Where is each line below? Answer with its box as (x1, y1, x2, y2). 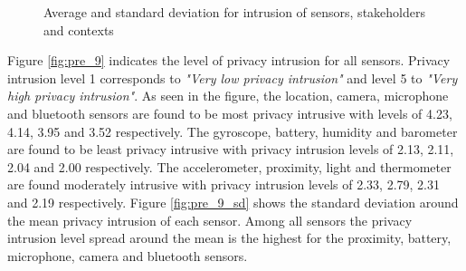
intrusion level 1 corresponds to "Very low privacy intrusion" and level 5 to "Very (7, 68, 458, 87)
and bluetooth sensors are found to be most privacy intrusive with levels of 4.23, (7, 103, 452, 122)
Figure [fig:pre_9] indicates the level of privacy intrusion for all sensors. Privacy (7, 51, 451, 70)
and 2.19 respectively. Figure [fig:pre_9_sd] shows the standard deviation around (7, 192, 459, 211)
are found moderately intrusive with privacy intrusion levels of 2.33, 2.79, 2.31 (7, 175, 441, 194)
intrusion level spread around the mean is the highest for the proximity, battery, (7, 228, 452, 247)
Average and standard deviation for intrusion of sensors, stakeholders (43, 3, 425, 21)
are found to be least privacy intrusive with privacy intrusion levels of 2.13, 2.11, (7, 140, 454, 159)
